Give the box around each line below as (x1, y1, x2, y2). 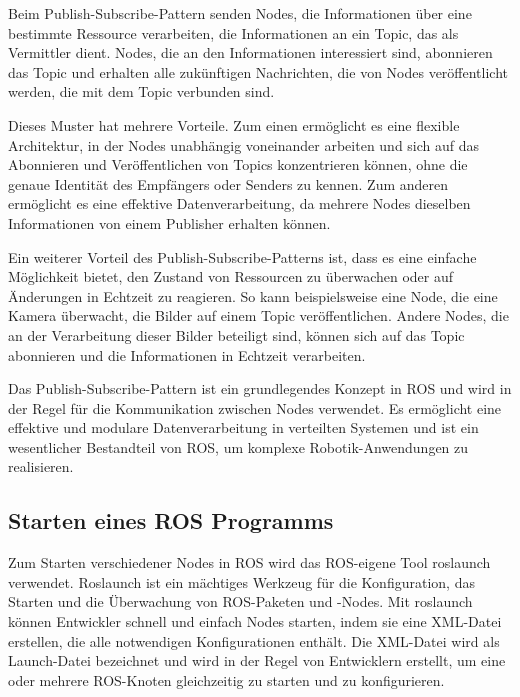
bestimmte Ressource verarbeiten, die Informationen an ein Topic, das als (8, 22, 459, 43)
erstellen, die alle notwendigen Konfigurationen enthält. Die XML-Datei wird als (8, 630, 500, 651)
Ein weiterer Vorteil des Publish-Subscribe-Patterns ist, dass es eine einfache (8, 246, 477, 267)
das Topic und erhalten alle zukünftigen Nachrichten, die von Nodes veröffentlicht (8, 61, 509, 82)
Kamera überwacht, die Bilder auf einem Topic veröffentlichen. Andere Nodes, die (8, 305, 509, 326)
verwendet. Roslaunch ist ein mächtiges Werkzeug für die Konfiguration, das (8, 571, 475, 592)
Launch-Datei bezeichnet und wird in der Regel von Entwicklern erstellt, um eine (8, 650, 506, 671)
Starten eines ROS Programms (8, 505, 334, 536)
